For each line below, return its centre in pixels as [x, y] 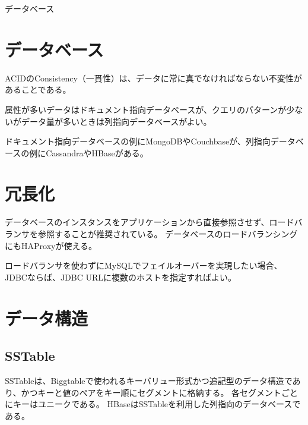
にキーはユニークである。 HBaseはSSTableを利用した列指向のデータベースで [153, 404]
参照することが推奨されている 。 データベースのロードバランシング [168, 234]
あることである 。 [38, 89]
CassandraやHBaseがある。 [97, 152]
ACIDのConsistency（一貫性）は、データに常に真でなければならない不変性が [153, 78]
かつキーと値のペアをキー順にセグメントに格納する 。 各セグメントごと [160, 392]
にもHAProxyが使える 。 [51, 245]
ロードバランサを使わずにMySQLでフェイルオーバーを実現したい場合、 [144, 265]
